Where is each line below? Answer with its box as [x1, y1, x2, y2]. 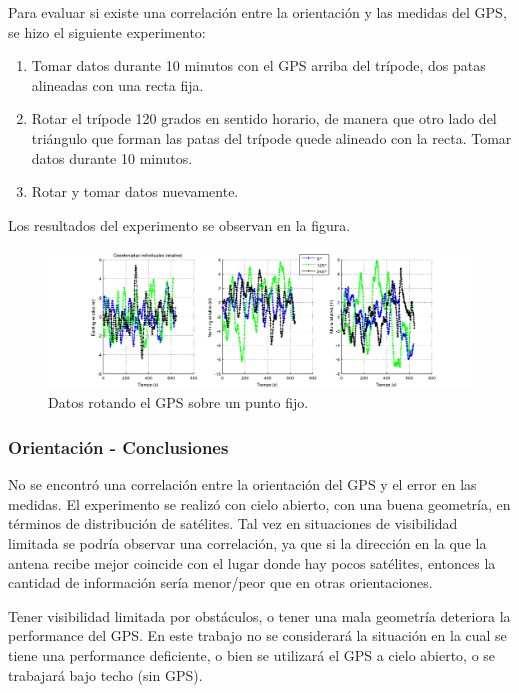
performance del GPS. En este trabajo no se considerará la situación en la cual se [8, 625, 507, 646]
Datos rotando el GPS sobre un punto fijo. [48, 392, 309, 413]
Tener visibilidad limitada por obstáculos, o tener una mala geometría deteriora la [8, 605, 511, 626]
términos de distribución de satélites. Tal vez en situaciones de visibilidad [8, 513, 458, 534]
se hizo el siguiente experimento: [8, 21, 206, 42]
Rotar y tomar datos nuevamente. [31, 181, 239, 202]
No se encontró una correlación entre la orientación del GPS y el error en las [8, 474, 477, 495]
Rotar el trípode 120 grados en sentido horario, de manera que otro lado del [31, 108, 497, 129]
